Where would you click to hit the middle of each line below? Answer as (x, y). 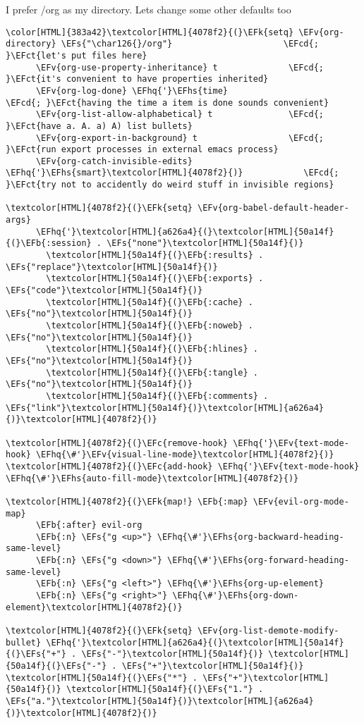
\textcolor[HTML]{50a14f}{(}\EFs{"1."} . (165, 690)
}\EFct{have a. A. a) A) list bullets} (99, 126)
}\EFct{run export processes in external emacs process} (142, 150)
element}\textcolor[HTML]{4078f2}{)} (94, 607)
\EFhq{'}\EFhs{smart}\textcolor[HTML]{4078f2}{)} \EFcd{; (172, 173)
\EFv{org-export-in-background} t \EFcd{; (180, 138)
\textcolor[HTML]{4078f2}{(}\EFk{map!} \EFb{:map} (127, 501)
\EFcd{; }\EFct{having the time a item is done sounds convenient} (168, 103)
